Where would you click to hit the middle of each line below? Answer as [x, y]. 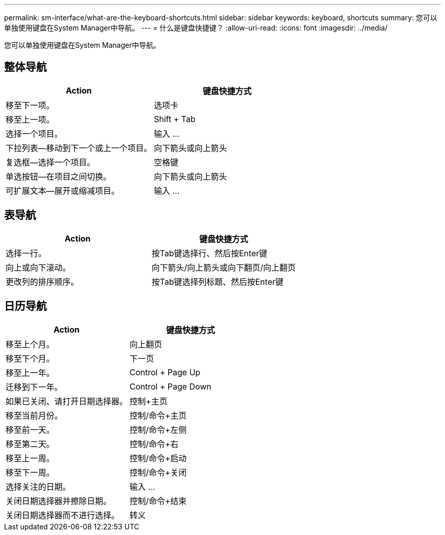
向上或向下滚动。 [38, 267]
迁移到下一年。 [34, 387]
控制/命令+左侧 [158, 429]
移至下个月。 [30, 358]
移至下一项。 [30, 105]
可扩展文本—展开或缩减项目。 [63, 190]
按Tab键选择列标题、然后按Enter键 [217, 281]
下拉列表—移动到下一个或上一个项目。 [79, 148]
